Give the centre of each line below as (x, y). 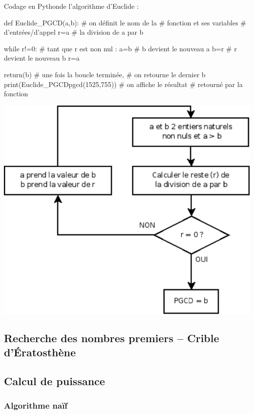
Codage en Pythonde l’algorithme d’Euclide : (71, 6)
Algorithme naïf (36, 405)
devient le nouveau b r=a (42, 58)
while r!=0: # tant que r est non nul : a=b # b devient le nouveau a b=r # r (120, 48)
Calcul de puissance (54, 381)
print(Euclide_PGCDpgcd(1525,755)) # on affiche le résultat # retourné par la (123, 84)
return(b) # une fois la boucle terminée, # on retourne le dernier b (105, 74)
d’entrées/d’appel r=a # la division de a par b (74, 32)
